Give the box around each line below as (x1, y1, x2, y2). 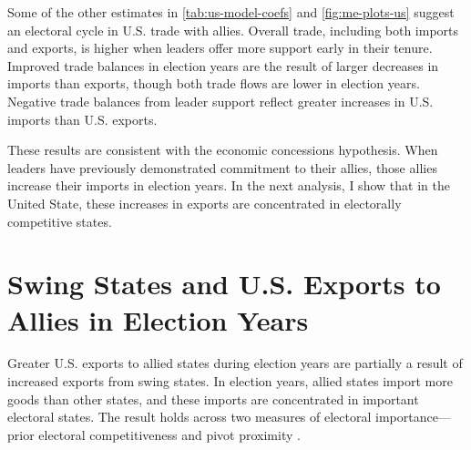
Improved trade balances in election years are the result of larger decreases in (7, 56, 439, 75)
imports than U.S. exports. (7, 109, 158, 128)
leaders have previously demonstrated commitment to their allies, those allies (7, 158, 437, 177)
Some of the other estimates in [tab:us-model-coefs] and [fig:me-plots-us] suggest (7, 3, 455, 21)
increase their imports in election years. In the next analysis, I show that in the (7, 176, 450, 195)
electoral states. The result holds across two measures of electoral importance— (7, 407, 451, 426)
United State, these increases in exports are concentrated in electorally (7, 193, 402, 212)
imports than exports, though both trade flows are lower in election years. (7, 74, 420, 93)
